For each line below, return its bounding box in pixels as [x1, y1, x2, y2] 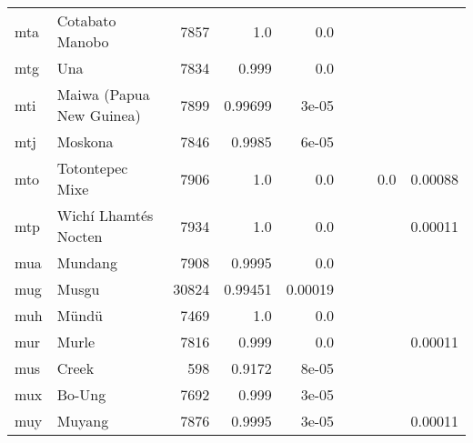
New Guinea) [56, 105, 141, 126]
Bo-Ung [56, 384, 106, 405]
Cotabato [56, 10, 116, 31]
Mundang [56, 252, 117, 273]
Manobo [56, 31, 109, 52]
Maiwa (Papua [56, 84, 150, 105]
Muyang [56, 410, 109, 431]
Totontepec [56, 157, 128, 178]
